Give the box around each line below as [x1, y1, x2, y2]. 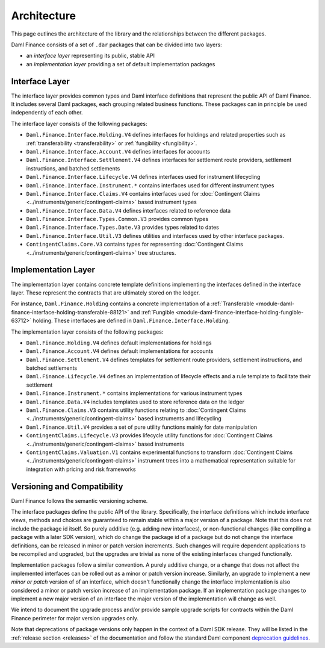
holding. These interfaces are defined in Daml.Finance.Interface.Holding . [32, 317, 230, 325]
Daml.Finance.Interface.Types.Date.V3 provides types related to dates [26, 223, 219, 231]
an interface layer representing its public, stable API [26, 52, 155, 60]
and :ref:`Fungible [130, 308, 175, 316]
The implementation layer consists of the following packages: [11, 328, 164, 335]
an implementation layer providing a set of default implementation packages [26, 60, 215, 67]
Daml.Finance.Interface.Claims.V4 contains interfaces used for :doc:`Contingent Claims [26, 190, 261, 197]
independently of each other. [11, 109, 83, 116]
